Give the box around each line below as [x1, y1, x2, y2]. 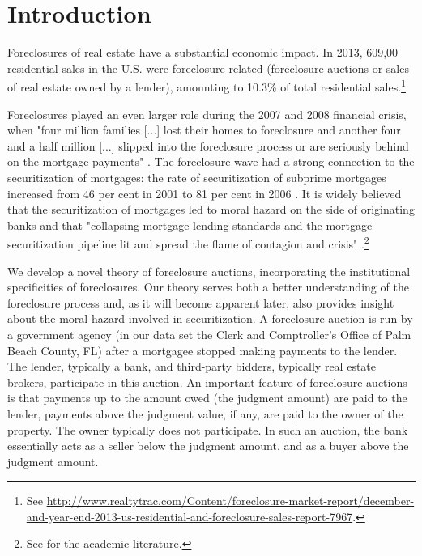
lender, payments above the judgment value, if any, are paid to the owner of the [7, 405, 403, 422]
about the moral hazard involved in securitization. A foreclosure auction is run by [7, 310, 413, 327]
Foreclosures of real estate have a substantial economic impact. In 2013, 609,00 [7, 44, 399, 61]
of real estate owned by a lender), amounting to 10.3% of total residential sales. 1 [7, 76, 406, 95]
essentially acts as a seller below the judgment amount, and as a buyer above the [7, 437, 409, 454]
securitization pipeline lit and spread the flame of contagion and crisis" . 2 [7, 233, 369, 252]
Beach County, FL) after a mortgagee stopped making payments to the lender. [7, 342, 398, 359]
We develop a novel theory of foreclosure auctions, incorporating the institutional [7, 262, 411, 279]
